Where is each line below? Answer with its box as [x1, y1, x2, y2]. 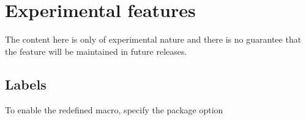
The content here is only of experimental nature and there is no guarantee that [5, 33, 302, 46]
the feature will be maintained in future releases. [5, 44, 187, 57]
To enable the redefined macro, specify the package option [5, 103, 223, 116]
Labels [5, 74, 47, 93]
